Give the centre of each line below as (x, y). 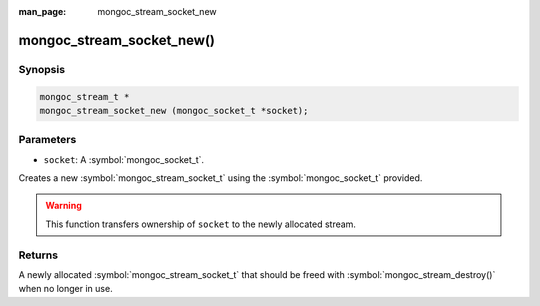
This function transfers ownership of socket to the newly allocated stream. (201, 224)
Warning (63, 206)
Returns (38, 255)
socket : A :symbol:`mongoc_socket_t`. (124, 159)
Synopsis (41, 69)
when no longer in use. (66, 289)
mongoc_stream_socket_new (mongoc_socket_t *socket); (174, 110)
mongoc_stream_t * (84, 96)
